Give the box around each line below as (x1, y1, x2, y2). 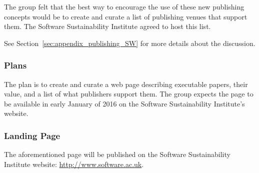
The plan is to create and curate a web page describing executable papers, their (4, 78, 248, 89)
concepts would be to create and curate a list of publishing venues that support (4, 11, 247, 21)
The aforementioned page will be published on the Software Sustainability (4, 149, 230, 159)
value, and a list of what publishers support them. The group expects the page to (4, 88, 253, 99)
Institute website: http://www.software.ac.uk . (4, 158, 144, 169)
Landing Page (4, 129, 60, 141)
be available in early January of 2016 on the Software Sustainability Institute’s (4, 98, 245, 108)
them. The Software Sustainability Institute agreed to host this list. (4, 21, 211, 31)
